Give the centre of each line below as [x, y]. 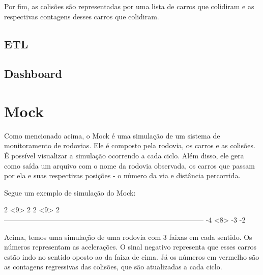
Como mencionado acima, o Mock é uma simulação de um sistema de [112, 135]
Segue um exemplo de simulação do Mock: [70, 192]
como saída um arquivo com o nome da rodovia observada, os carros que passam [129, 165]
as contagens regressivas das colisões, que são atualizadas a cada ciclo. [113, 267]
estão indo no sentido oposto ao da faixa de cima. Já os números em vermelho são [132, 256]
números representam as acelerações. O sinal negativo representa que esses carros [130, 247]
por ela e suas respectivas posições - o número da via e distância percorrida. [122, 175]
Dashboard [33, 74]
